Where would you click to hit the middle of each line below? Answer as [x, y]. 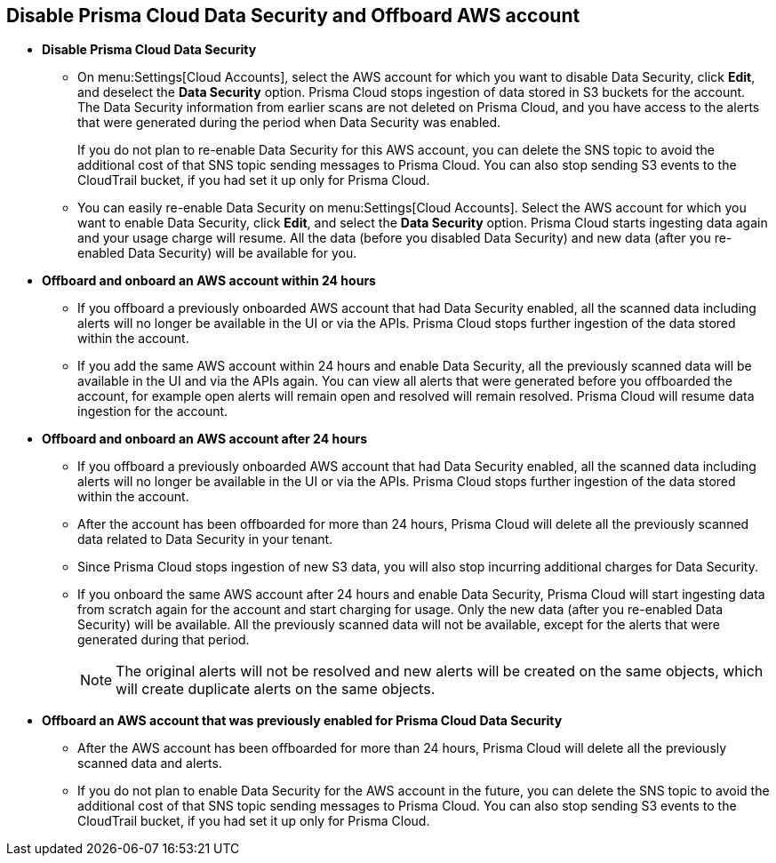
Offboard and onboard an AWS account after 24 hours [205, 439]
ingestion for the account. [153, 412]
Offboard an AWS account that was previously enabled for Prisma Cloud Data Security [302, 721]
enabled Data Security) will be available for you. [217, 253]
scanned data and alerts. [150, 763]
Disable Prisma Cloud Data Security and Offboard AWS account [293, 16]
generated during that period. [164, 640]
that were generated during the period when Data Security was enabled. [289, 123]
